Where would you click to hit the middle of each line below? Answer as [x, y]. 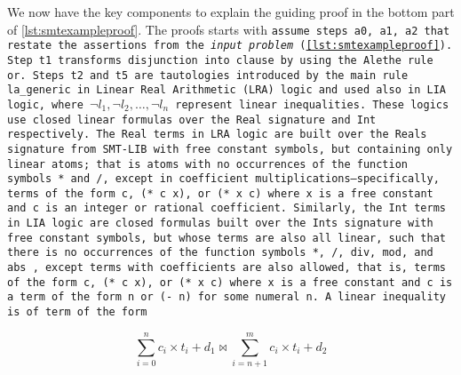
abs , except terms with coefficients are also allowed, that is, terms [227, 268]
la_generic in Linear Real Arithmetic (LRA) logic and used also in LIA [227, 90]
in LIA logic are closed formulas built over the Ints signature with [220, 223]
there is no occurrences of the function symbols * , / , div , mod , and [220, 253]
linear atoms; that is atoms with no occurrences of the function [208, 164]
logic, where [45, 104]
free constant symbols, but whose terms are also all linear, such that [227, 238]
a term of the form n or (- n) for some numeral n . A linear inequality [227, 297]
